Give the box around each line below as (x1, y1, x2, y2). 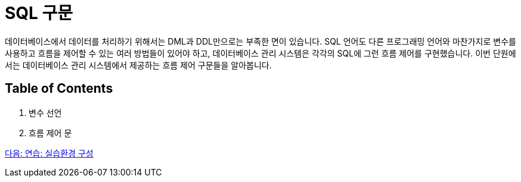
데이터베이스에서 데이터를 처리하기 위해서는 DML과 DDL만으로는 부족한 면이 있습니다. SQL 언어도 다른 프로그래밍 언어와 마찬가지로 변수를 (5, 36, 516, 46)
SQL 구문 (5, 3, 73, 23)
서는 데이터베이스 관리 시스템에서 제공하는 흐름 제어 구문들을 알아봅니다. (5, 59, 272, 70)
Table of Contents (5, 81, 113, 96)
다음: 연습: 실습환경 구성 (5, 148, 94, 158)
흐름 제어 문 (29, 127, 72, 138)
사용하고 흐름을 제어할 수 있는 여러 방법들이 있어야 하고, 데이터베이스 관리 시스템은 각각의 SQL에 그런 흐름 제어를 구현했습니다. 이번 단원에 (5, 48, 516, 58)
